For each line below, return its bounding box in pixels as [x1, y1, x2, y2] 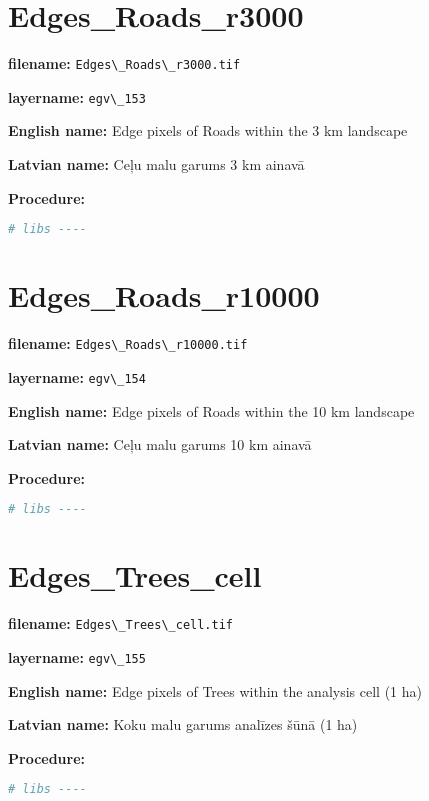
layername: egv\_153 [8, 86, 146, 107]
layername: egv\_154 [8, 366, 146, 387]
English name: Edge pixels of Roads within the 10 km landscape [8, 400, 415, 421]
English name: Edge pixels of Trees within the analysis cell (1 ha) [8, 680, 422, 701]
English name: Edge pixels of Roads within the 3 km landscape [8, 120, 408, 141]
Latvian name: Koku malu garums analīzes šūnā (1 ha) [8, 714, 358, 735]
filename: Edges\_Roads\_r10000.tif [8, 333, 248, 354]
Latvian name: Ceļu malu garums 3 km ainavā [8, 154, 305, 175]
